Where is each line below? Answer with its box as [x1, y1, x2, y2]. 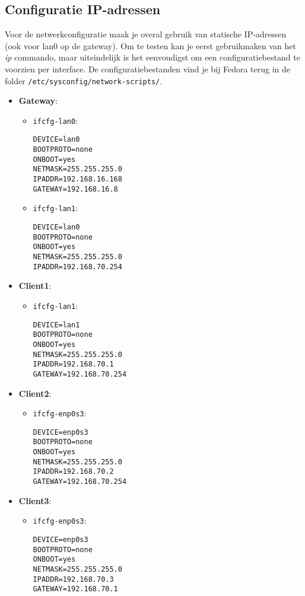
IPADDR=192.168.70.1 [33, 360, 114, 369]
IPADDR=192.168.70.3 [33, 575, 114, 584]
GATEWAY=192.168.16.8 [33, 184, 118, 193]
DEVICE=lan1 [33, 320, 80, 329]
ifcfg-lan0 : [33, 114, 78, 126]
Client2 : [18, 387, 52, 399]
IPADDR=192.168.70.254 [33, 262, 122, 271]
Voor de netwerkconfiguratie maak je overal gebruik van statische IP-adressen [5, 28, 287, 40]
